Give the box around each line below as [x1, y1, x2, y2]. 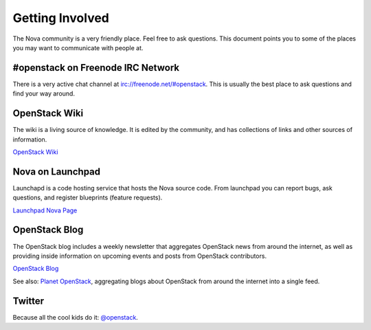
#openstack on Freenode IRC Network [12, 62, 180, 74]
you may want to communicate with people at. [12, 43, 144, 52]
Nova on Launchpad [12, 166, 101, 177]
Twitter [12, 295, 45, 307]
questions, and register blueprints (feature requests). [12, 193, 163, 202]
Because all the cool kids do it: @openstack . [12, 313, 139, 321]
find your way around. [12, 89, 76, 98]
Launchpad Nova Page [12, 206, 78, 214]
